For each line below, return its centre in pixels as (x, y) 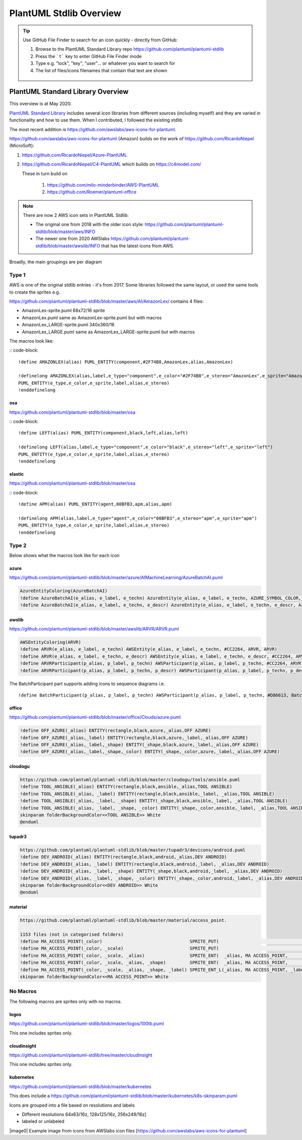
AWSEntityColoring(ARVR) (51, 642)
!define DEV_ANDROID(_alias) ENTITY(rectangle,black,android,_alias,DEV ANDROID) (124, 857)
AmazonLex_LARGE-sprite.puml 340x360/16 (68, 325)
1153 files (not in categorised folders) (72, 934)
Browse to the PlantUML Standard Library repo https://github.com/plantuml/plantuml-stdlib (130, 49)
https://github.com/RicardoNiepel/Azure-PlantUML (74, 155)
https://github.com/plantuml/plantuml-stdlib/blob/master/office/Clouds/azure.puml (95, 717)
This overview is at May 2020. (41, 104)
